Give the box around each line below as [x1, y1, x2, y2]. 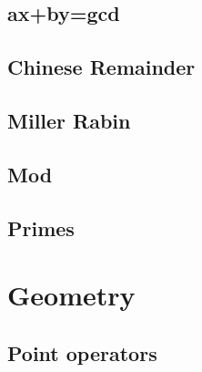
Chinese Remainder [7, 53, 196, 81]
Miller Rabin [7, 106, 131, 134]
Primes [7, 213, 75, 242]
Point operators [7, 338, 157, 367]
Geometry [7, 276, 136, 314]
